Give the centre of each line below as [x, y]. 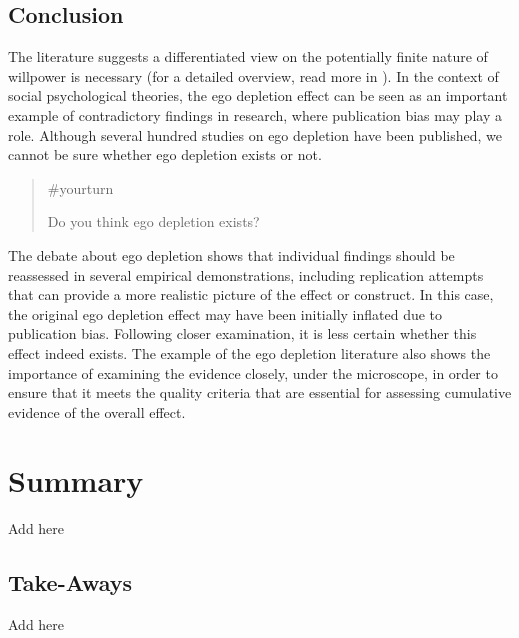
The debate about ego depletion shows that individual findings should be [231, 254]
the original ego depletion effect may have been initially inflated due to [225, 313]
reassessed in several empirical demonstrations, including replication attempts [246, 274]
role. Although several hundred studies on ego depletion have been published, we [255, 134]
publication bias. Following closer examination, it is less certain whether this [242, 333]
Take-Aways [70, 582]
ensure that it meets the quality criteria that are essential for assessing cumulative [260, 392]
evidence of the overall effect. [97, 411]
